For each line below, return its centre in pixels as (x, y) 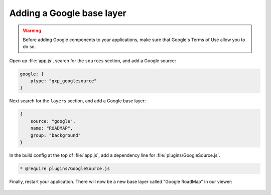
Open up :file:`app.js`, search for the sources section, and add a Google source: (93, 61)
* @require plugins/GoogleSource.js (65, 168)
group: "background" (56, 135)
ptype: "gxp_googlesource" (64, 81)
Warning (32, 31)
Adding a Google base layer (68, 13)
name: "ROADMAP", (52, 128)
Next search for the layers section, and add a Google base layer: (78, 101)
